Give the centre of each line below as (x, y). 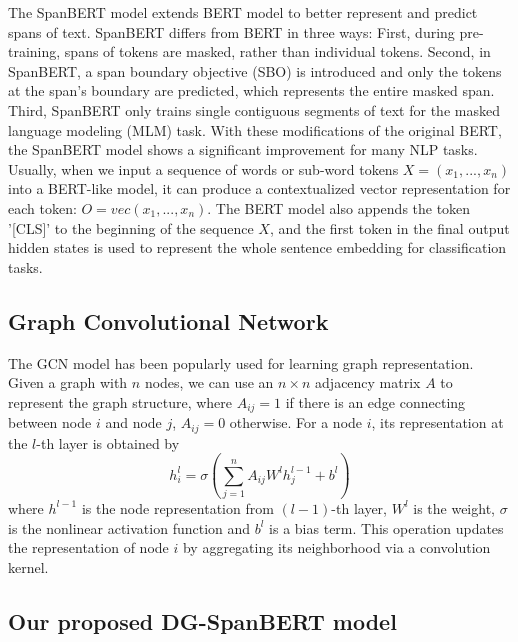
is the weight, (454, 507)
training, (34, 51)
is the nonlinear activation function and (129, 527)
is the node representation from (177, 507)
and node (133, 422)
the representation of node (88, 547)
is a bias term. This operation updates (386, 527)
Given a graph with (68, 382)
